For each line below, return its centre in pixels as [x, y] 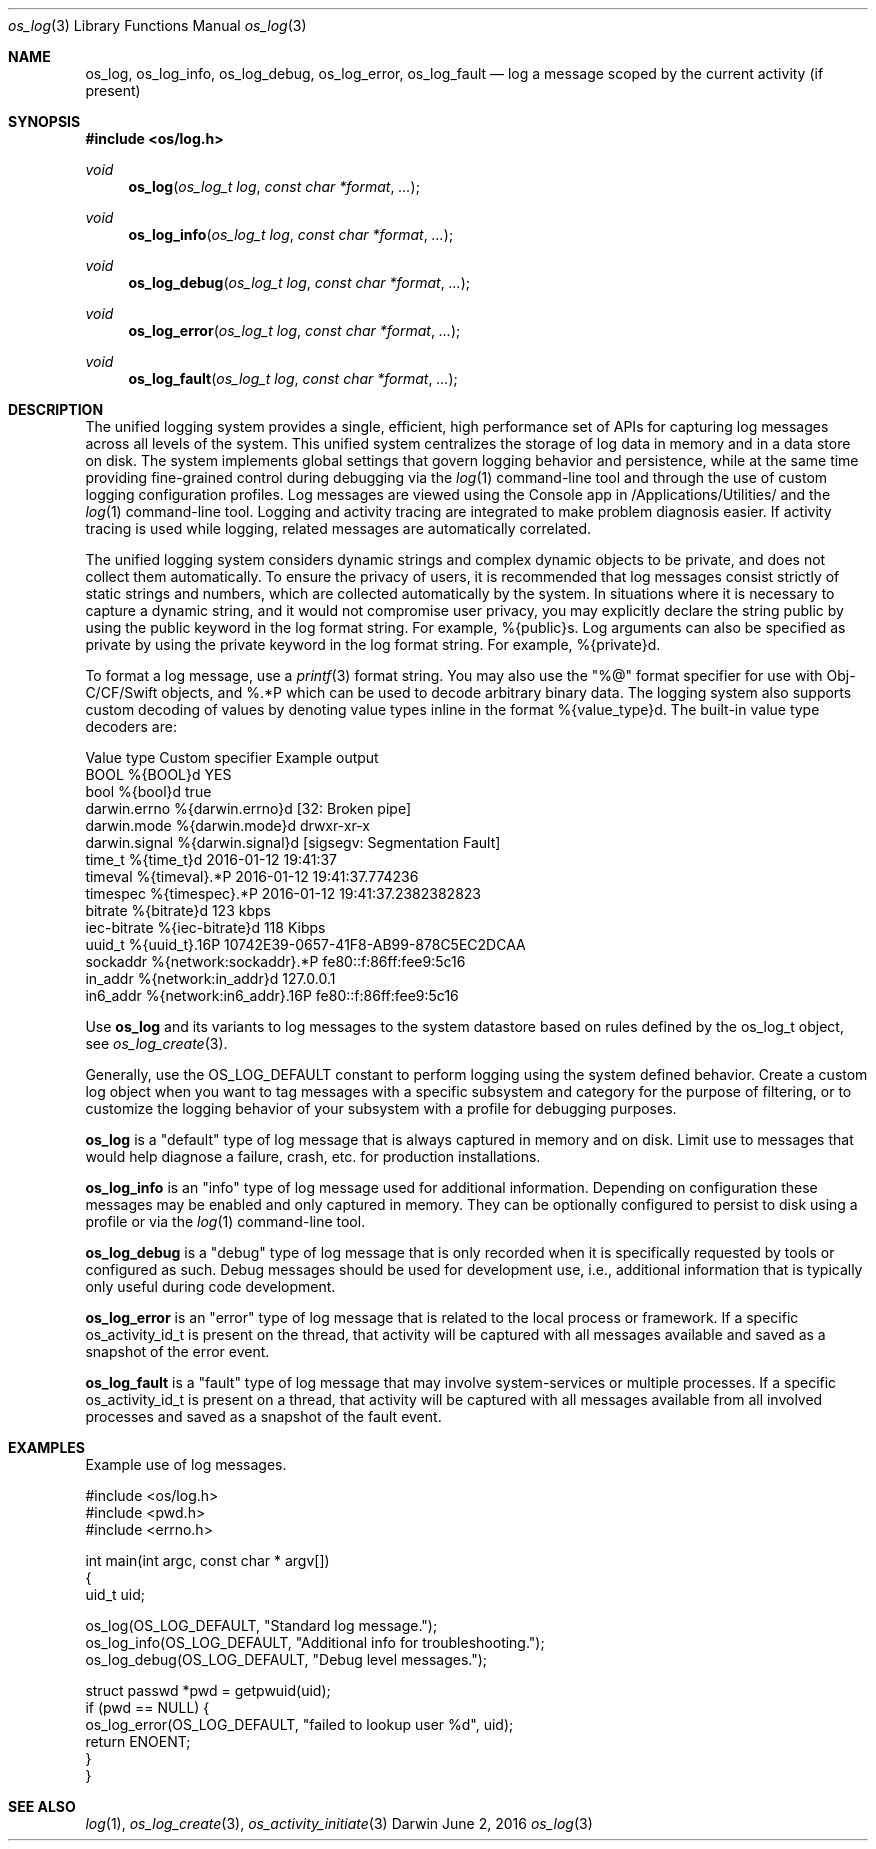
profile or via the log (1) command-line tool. [225, 1221]
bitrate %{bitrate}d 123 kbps [178, 910]
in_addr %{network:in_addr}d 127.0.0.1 [210, 978]
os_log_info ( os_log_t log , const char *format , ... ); [291, 234]
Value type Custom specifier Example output [232, 757]
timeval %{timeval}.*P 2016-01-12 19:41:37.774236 [252, 876]
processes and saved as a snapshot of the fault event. [263, 1416]
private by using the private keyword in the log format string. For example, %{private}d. [373, 644]
